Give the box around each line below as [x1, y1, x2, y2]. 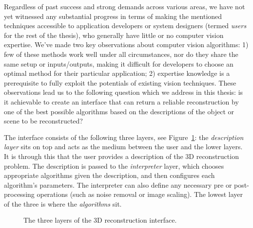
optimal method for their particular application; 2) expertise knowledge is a [4, 68, 230, 78]
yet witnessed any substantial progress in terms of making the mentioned [4, 11, 222, 21]
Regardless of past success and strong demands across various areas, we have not [4, 1, 245, 11]
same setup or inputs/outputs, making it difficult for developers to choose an [4, 58, 234, 69]
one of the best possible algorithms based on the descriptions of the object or [4, 106, 234, 116]
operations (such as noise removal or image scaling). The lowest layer [37, 189, 243, 199]
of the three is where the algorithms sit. [4, 198, 122, 209]
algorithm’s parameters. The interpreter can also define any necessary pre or [4, 179, 232, 190]
